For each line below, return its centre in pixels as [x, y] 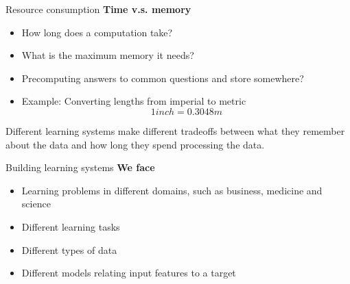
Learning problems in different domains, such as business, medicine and [172, 190]
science [36, 204]
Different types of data [69, 249]
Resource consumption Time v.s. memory [98, 9]
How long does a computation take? [97, 32]
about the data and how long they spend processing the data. [135, 144]
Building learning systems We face [80, 167]
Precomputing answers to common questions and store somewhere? [163, 78]
